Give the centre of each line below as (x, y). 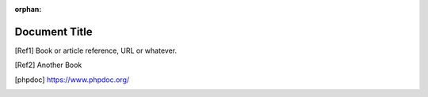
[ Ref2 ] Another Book (48, 65)
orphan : (28, 9)
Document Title (53, 32)
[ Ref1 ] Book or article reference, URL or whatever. (96, 50)
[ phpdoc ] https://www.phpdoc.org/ (72, 80)
